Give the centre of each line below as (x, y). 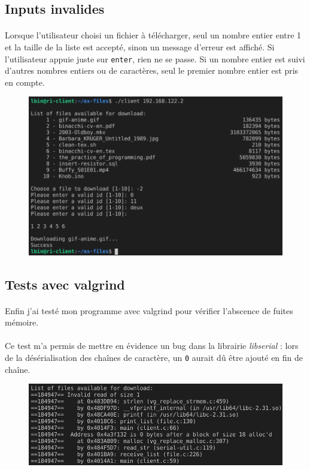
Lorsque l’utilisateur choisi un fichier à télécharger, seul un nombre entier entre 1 (153, 35)
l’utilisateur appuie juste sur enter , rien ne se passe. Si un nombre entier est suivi (155, 58)
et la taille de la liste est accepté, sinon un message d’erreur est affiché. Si (140, 46)
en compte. (25, 82)
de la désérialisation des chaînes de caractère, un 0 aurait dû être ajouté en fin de (154, 357)
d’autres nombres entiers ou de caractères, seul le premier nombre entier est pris (152, 70)
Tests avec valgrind (65, 284)
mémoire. (22, 322)
